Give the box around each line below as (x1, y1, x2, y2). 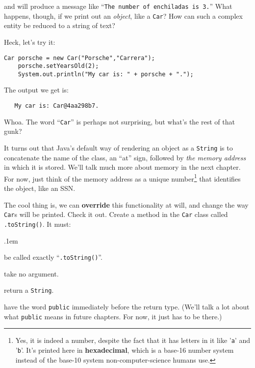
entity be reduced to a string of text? (4, 20, 115, 31)
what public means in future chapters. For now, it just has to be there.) (4, 311, 222, 321)
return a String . (4, 285, 54, 295)
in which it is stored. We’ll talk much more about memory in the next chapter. (4, 162, 241, 172)
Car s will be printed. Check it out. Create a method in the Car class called (4, 209, 228, 219)
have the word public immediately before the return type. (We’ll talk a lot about (4, 302, 250, 312)
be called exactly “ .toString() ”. (4, 252, 102, 262)
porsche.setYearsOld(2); (18, 62, 99, 70)
